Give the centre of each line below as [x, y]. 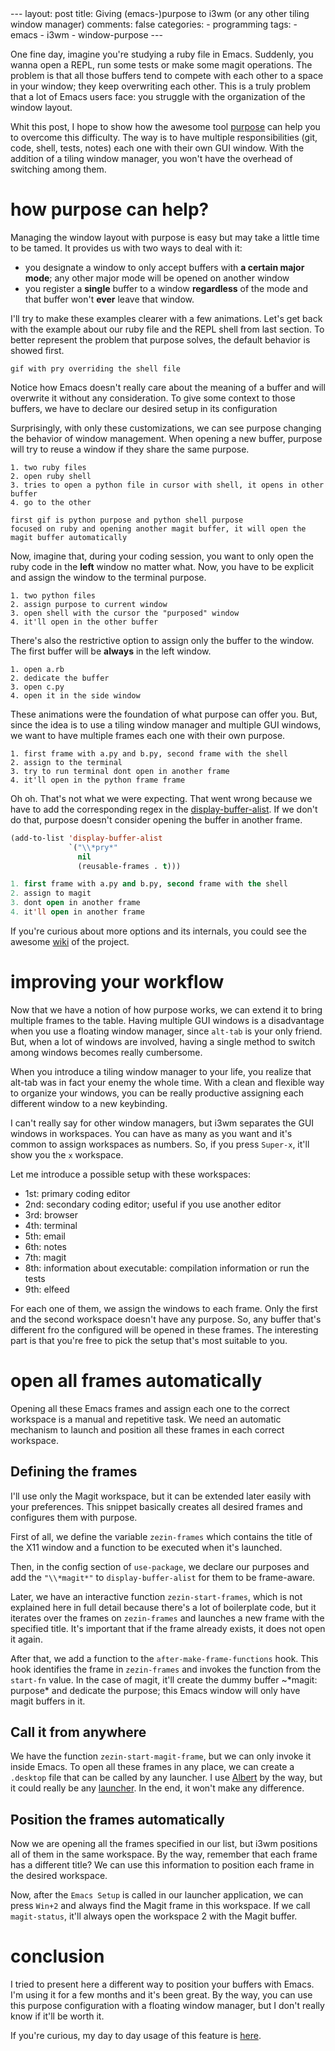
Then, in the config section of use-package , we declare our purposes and [160, 1566]
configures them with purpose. [74, 1517]
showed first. [37, 350]
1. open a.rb [37, 669]
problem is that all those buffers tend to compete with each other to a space [167, 75]
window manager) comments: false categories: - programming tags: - [154, 24]
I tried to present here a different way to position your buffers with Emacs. [162, 1984]
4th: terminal [51, 1225]
